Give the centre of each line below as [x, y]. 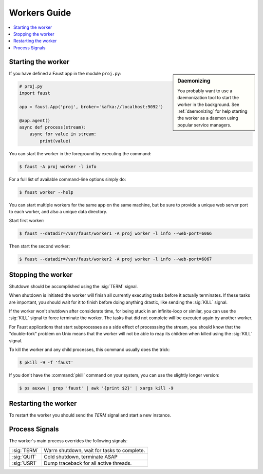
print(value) [55, 141]
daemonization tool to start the [208, 98]
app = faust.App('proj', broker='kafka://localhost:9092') [91, 107]
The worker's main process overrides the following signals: [68, 441]
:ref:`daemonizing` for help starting [213, 111]
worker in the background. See [208, 104]
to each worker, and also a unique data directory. [58, 212]
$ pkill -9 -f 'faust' [46, 362]
